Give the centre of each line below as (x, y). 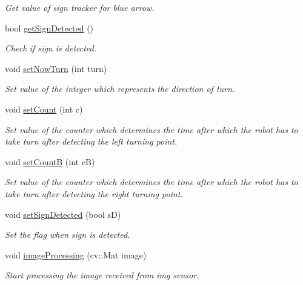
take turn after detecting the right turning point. (94, 193)
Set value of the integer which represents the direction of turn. (120, 89)
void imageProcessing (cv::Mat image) (76, 254)
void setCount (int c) (44, 109)
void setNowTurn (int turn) (56, 68)
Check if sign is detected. (51, 48)
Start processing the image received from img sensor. (102, 275)
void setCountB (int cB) (50, 161)
